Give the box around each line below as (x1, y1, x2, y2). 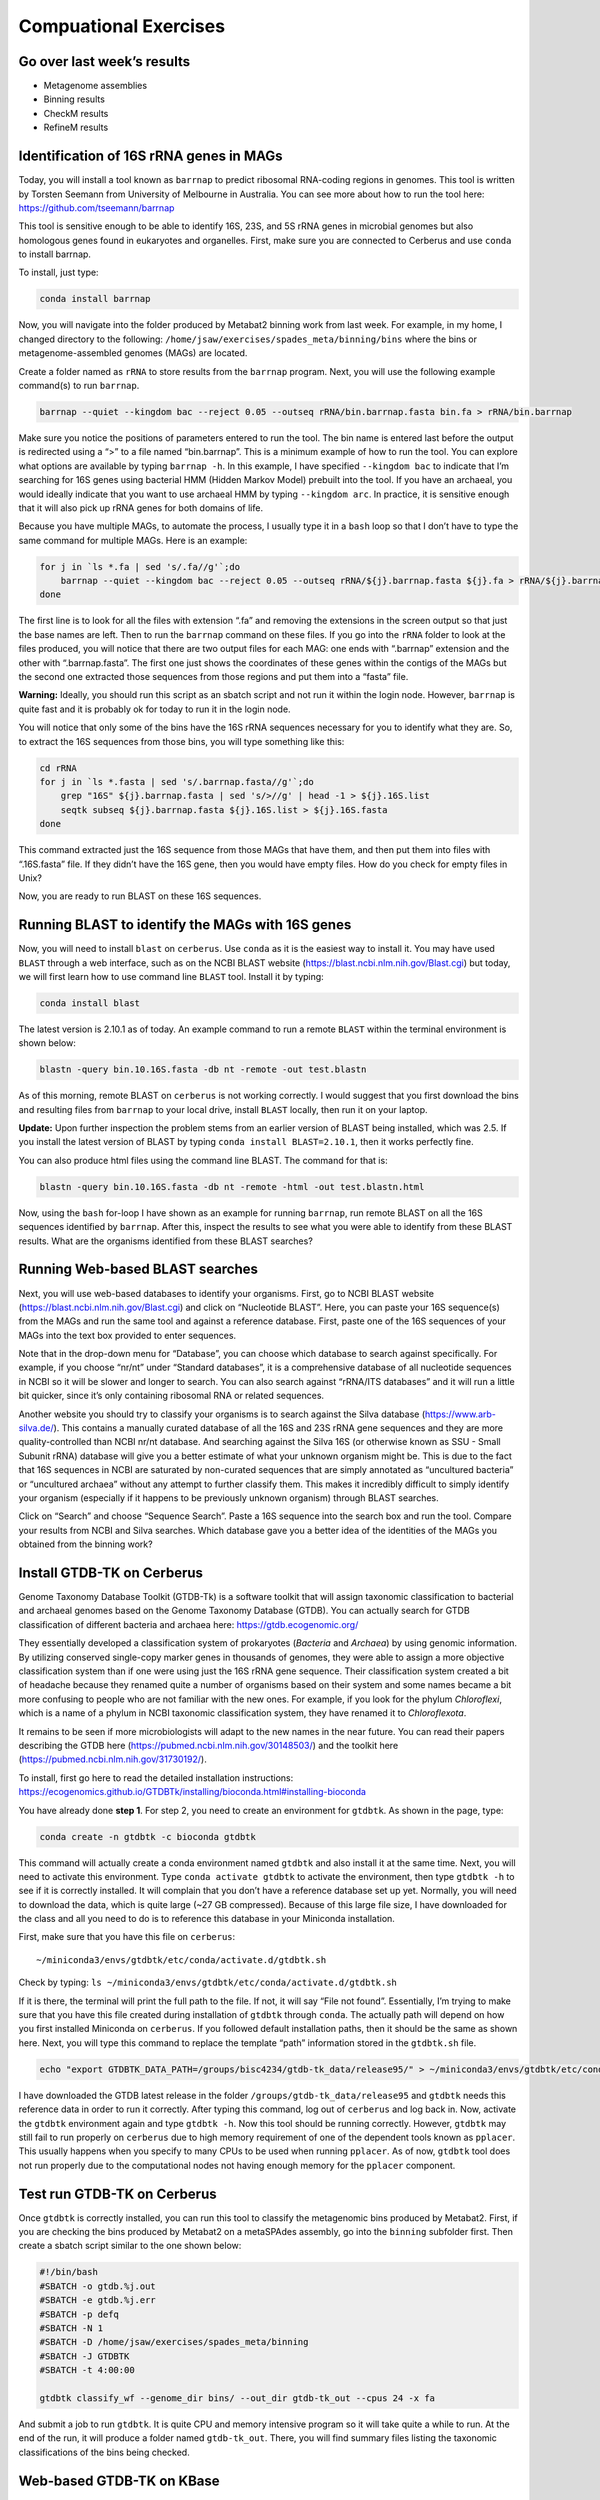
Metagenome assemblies (43, 80, 148, 92)
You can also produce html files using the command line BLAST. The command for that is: (18, 1154, 389, 1166)
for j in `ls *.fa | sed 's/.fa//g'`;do (39, 561, 240, 572)
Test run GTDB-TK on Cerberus (18, 2185, 217, 2202)
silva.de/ (18, 1422, 54, 1434)
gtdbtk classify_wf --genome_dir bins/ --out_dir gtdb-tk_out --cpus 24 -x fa (39, 2392, 435, 2404)
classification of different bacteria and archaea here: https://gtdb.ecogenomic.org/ (18, 1618, 359, 1630)
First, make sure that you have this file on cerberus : (18, 1931, 236, 1943)
